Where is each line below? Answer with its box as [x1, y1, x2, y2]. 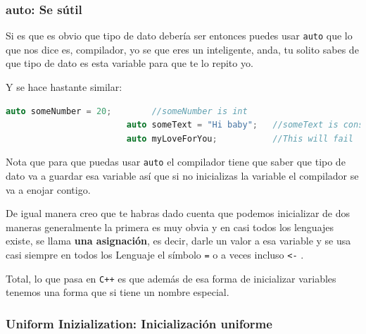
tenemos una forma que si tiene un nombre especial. [6, 285, 229, 299]
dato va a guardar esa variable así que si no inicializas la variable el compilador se [6, 168, 359, 183]
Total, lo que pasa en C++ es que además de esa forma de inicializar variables [6, 271, 336, 285]
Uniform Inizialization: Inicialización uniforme [6, 314, 272, 332]
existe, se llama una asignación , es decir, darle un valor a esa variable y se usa [6, 233, 351, 248]
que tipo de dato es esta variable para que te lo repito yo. [6, 56, 253, 70]
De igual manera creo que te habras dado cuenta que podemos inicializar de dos [6, 206, 351, 221]
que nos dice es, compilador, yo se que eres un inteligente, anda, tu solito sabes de [6, 42, 359, 56]
